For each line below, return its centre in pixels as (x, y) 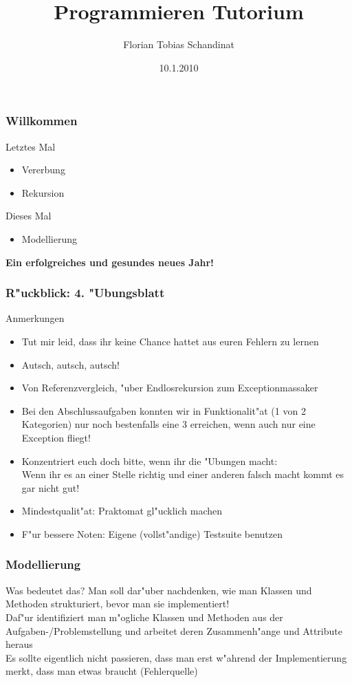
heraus (19, 644)
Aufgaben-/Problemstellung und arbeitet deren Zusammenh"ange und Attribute (174, 630)
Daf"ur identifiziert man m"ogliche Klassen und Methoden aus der (144, 617)
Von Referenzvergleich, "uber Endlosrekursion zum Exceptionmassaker (170, 388)
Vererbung (43, 170)
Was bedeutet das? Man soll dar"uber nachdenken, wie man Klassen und (159, 590)
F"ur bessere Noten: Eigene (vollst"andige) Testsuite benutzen (152, 533)
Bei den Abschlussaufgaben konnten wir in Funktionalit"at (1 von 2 (164, 410)
